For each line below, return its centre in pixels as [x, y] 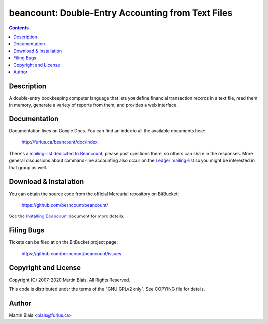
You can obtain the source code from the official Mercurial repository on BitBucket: [94, 194]
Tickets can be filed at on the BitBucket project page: [64, 242]
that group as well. [28, 167]
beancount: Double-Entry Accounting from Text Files [121, 13]
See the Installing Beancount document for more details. [67, 216]
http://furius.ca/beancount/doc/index [60, 142]
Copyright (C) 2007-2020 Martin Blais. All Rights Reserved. [69, 280]
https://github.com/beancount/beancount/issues [71, 253]
